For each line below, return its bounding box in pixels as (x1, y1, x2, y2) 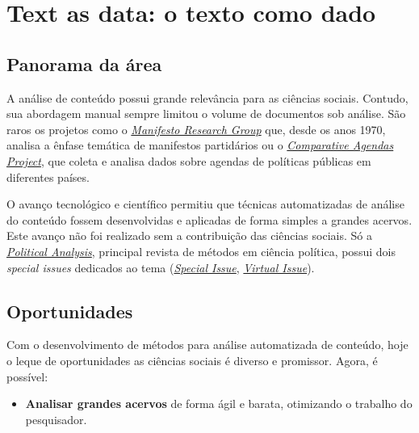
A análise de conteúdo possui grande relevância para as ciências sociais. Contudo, (6, 89, 409, 106)
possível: (6, 368, 48, 385)
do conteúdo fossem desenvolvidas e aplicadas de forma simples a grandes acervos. (6, 211, 413, 228)
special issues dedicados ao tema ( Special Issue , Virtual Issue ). (6, 259, 315, 275)
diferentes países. (6, 168, 90, 185)
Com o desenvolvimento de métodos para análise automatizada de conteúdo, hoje (6, 336, 409, 353)
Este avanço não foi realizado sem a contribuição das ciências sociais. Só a (6, 227, 372, 244)
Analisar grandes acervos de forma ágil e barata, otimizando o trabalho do (25, 395, 413, 412)
